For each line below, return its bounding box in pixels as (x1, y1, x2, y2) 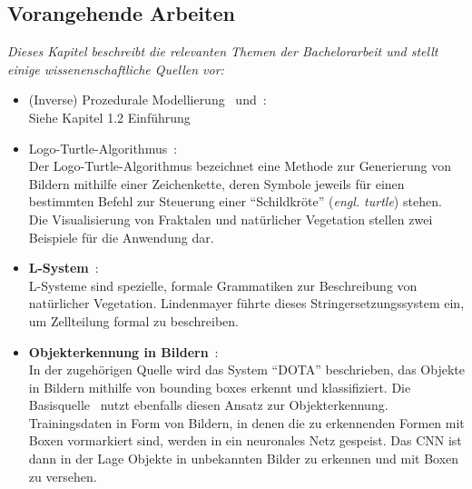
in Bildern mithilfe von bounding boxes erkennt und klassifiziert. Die (28, 377, 411, 396)
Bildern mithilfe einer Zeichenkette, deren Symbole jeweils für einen (28, 174, 405, 193)
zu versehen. (28, 466, 97, 485)
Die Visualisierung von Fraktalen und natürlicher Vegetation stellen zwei (28, 209, 433, 228)
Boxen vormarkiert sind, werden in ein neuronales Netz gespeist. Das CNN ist (28, 431, 462, 450)
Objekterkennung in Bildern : (28, 342, 219, 361)
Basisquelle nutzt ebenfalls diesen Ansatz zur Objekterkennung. (28, 395, 388, 414)
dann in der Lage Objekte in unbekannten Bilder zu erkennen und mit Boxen (28, 449, 459, 468)
